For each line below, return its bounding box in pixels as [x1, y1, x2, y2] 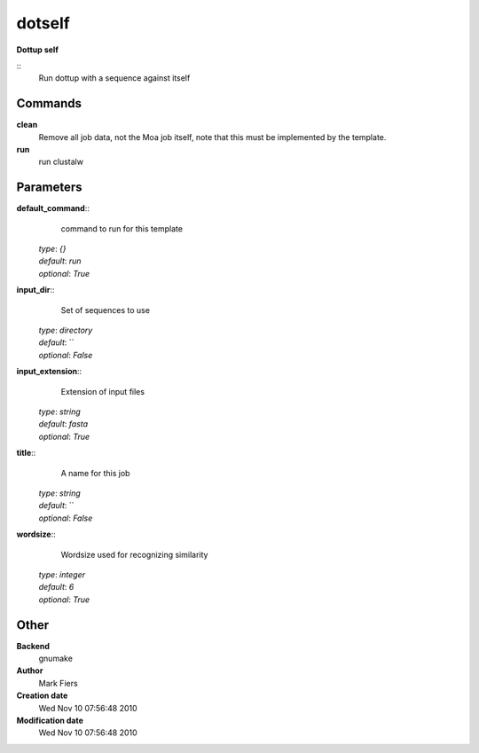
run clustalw [38, 156, 84, 168]
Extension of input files [60, 386, 145, 396]
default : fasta [38, 419, 89, 429]
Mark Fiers [38, 678, 79, 688]
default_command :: [16, 203, 90, 214]
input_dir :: [16, 285, 55, 295]
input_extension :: [16, 366, 82, 377]
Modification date [16, 715, 84, 726]
